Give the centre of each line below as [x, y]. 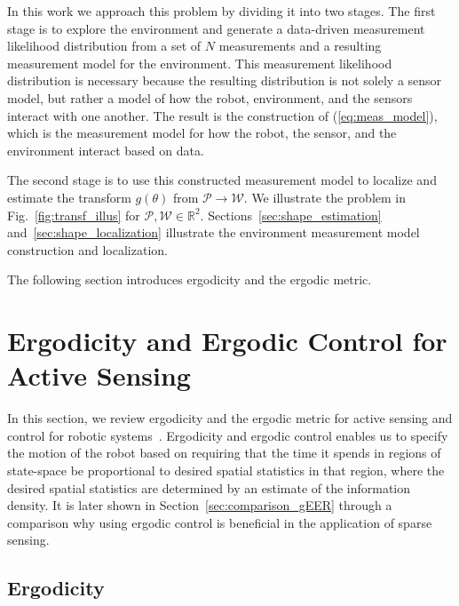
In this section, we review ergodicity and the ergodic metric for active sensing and [230, 418]
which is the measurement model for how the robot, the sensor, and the [202, 133]
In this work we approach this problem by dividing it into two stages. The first [222, 11]
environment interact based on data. [106, 150]
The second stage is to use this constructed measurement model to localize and [222, 180]
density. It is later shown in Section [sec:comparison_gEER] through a [200, 505]
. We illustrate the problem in [324, 197]
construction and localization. [87, 249]
